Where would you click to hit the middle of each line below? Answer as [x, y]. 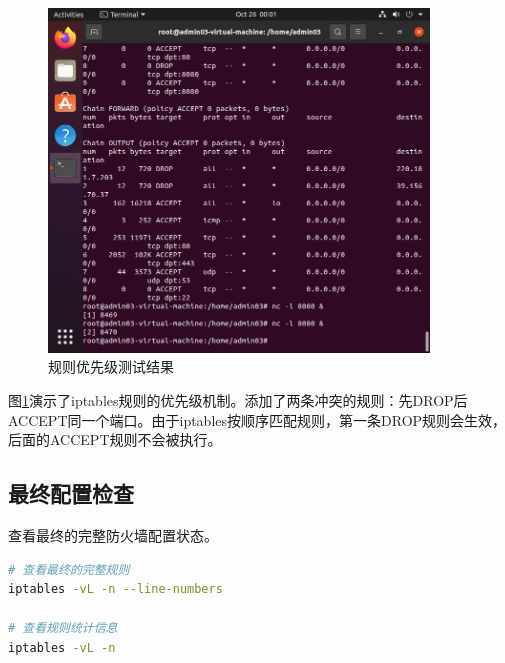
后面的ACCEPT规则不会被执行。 [115, 439]
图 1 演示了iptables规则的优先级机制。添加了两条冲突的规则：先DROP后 [238, 400]
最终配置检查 [71, 493]
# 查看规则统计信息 [63, 628]
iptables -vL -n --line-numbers [115, 589]
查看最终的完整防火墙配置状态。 [113, 535]
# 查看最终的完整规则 [69, 569]
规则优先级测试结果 [111, 366]
